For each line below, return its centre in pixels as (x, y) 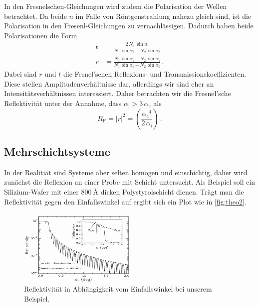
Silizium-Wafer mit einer (41, 192)
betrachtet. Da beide (35, 16)
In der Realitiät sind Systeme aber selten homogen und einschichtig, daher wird (126, 172)
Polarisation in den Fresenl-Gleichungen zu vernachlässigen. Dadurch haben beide (129, 26)
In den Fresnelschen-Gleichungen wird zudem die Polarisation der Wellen (116, 6)
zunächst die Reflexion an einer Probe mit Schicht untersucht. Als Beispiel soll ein (130, 182)
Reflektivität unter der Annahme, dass (63, 103)
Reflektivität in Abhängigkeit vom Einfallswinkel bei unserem (118, 289)
